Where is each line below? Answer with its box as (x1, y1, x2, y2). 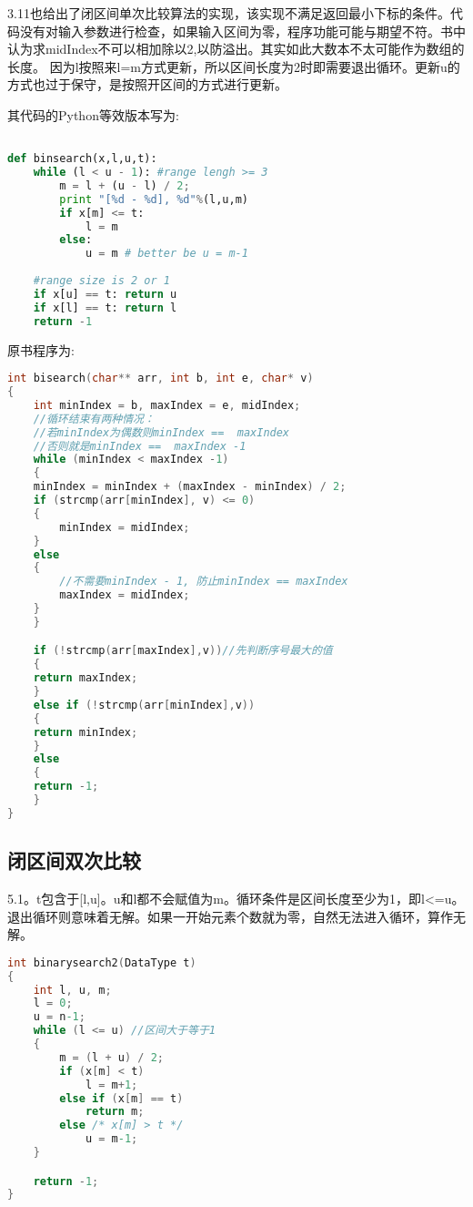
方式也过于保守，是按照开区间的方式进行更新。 (7, 75, 287, 94)
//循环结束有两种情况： (33, 412, 155, 425)
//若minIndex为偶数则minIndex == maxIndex (33, 425, 290, 439)
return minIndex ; (33, 725, 138, 739)
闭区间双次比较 (7, 846, 141, 875)
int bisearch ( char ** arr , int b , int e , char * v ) (7, 372, 314, 385)
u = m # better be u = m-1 (85, 247, 248, 261)
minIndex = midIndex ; (59, 520, 190, 534)
